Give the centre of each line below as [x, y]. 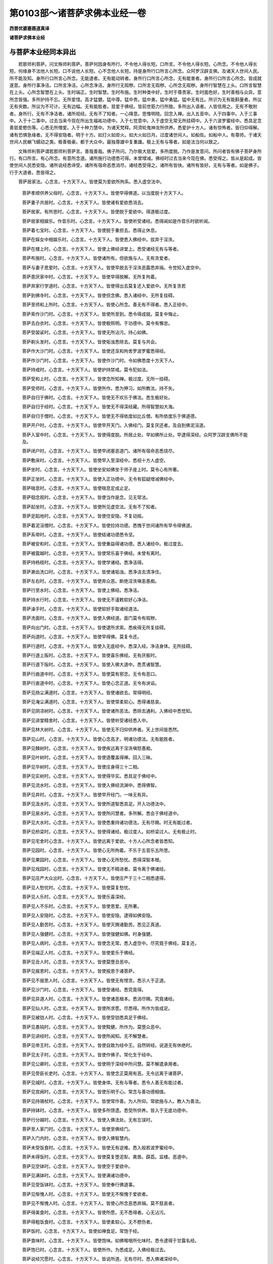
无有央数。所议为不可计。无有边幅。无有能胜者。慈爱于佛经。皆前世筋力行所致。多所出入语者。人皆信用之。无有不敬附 [133, 107]
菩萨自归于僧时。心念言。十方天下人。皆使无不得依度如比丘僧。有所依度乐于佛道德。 [110, 416]
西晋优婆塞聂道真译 [29, 28]
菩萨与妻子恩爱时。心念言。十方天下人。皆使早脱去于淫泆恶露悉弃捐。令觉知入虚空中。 [113, 267]
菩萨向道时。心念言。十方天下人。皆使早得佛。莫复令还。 [82, 637]
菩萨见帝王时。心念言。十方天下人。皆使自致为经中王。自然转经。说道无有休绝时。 [108, 1045]
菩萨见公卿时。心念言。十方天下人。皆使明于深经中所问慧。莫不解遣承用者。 [102, 1064]
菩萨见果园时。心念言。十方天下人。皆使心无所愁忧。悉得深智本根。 [93, 860]
